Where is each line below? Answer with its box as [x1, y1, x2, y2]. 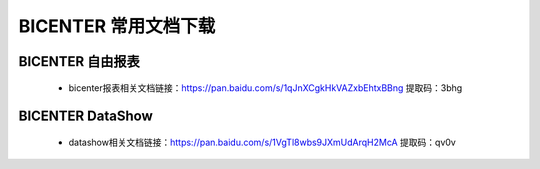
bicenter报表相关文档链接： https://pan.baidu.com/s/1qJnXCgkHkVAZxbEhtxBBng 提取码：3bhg [68, 81, 463, 94]
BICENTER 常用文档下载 [18, 15, 216, 37]
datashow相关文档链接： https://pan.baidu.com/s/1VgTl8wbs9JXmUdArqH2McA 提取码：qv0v [68, 136, 457, 148]
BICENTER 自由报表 [18, 53, 140, 70]
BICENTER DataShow [18, 108, 154, 125]
